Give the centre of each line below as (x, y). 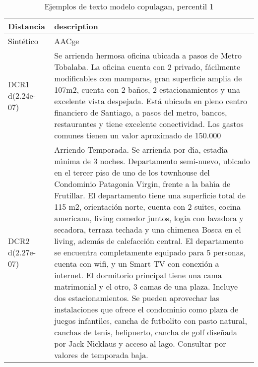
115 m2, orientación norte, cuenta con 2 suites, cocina (147, 207)
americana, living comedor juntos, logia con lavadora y (149, 218)
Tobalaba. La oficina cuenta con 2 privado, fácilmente (147, 67)
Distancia (27, 26)
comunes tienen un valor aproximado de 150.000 (138, 135)
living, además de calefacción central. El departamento (149, 241)
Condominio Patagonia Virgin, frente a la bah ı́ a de (142, 184)
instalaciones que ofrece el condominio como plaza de (146, 309)
